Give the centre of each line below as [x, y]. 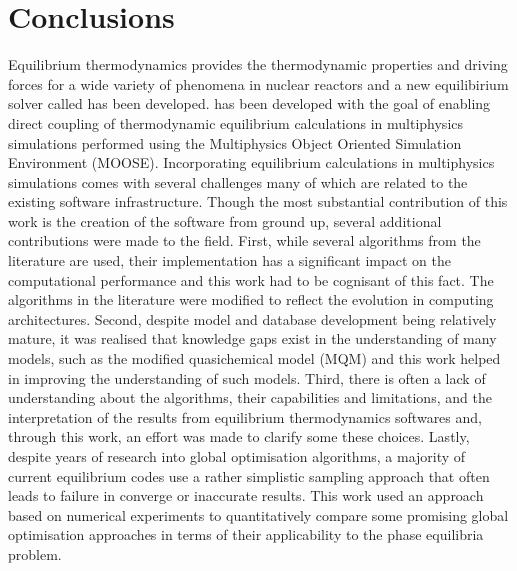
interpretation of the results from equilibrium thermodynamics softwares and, [245, 416]
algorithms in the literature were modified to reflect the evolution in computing [251, 299]
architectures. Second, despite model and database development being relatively [252, 318]
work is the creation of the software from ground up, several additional [225, 220]
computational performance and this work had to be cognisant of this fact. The [251, 279]
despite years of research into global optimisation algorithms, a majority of [237, 456]
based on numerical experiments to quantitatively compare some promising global [258, 514]
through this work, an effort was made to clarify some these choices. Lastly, [239, 436]
